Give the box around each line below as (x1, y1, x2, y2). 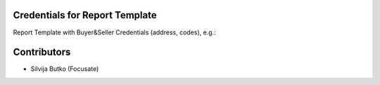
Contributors (13, 46, 71, 58)
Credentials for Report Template (13, 9, 158, 21)
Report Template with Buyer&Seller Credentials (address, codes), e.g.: (13, 28, 216, 37)
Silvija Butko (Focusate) (30, 65, 99, 73)
